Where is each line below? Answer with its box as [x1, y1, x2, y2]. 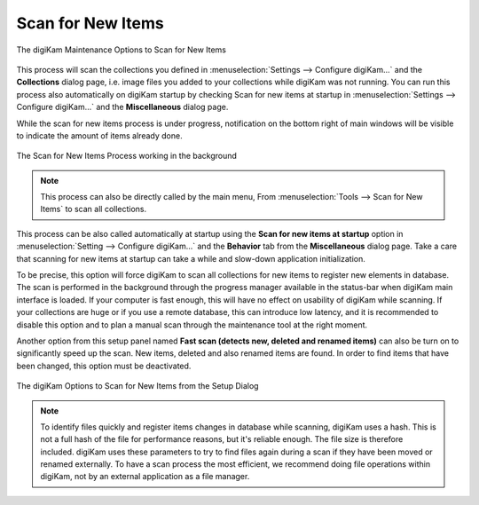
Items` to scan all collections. [40, 204, 147, 215]
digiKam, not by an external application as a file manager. [40, 471, 250, 482]
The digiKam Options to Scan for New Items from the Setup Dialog [16, 381, 259, 391]
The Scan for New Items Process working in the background [16, 151, 237, 162]
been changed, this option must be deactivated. [16, 360, 192, 371]
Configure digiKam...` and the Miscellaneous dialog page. [16, 102, 229, 113]
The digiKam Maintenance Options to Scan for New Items [16, 44, 226, 55]
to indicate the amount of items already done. [16, 130, 183, 141]
